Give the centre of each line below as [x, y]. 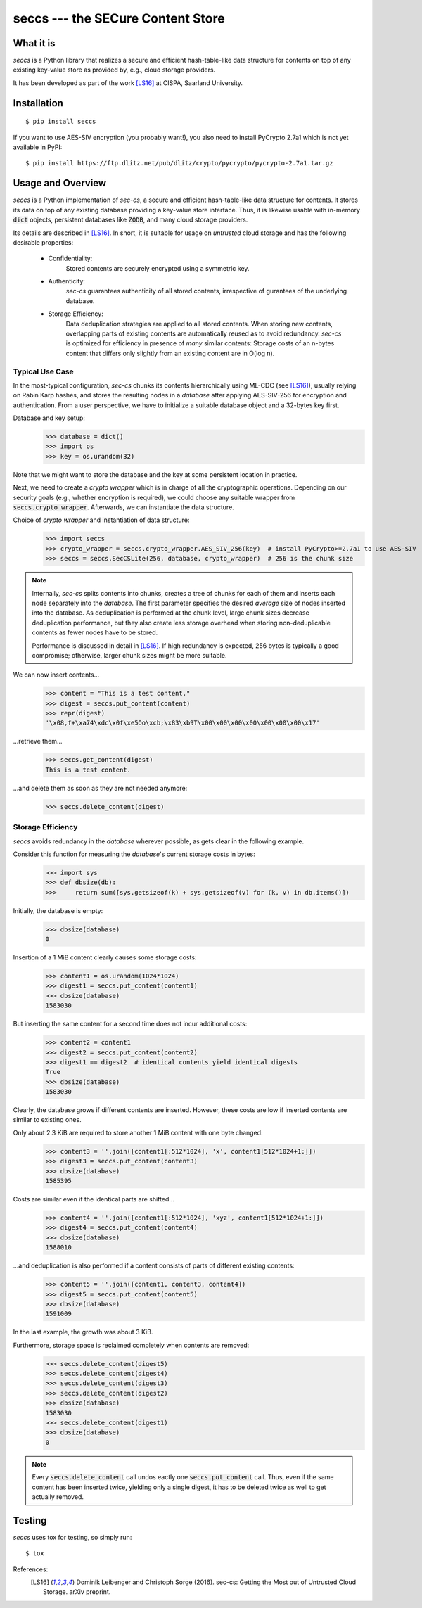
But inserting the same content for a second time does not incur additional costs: [130, 1024]
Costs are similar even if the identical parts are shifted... [94, 1199]
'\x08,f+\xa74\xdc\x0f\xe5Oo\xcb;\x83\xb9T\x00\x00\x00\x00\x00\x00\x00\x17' [183, 723]
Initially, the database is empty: [58, 910]
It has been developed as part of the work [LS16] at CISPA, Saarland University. [128, 83]
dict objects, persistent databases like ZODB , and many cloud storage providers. [130, 220]
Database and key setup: [49, 418]
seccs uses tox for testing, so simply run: [72, 1537]
